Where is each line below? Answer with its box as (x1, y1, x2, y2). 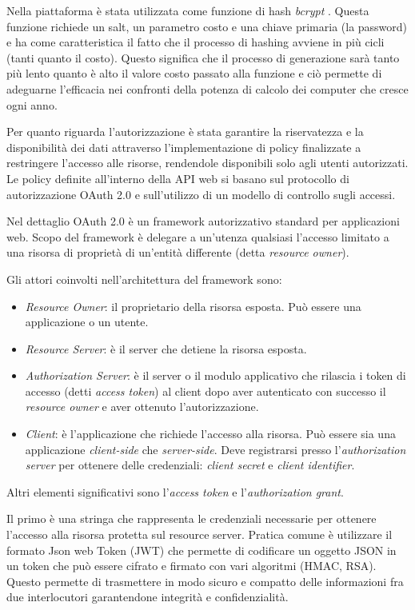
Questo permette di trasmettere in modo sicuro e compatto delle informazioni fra (6, 572, 404, 589)
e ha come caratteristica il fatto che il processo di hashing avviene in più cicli (6, 34, 385, 50)
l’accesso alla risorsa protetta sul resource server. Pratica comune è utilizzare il (6, 526, 393, 543)
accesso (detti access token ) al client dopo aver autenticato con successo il (25, 382, 386, 399)
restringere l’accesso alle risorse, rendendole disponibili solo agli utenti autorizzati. (6, 154, 409, 171)
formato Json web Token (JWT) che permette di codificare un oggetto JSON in (6, 541, 397, 558)
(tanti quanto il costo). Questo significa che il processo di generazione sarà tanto (6, 49, 400, 66)
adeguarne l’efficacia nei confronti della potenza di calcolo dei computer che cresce (6, 80, 409, 97)
